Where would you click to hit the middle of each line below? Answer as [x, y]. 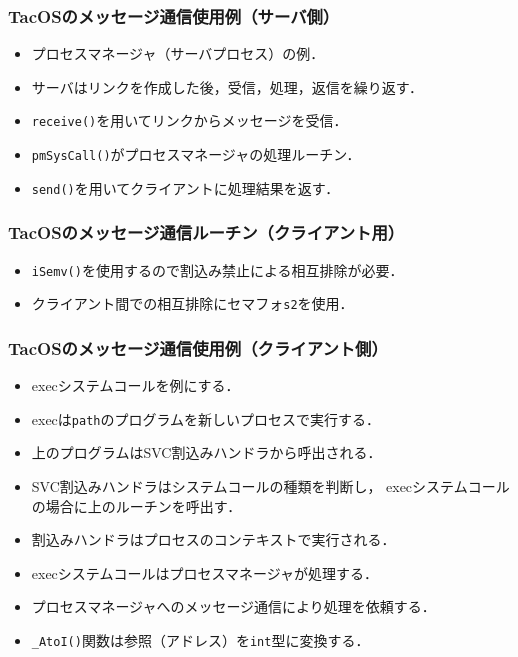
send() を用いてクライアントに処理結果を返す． [185, 187]
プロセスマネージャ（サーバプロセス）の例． [178, 53]
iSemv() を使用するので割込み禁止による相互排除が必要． [217, 269]
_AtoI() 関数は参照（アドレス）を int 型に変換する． [200, 639]
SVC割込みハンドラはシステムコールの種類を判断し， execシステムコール [270, 485]
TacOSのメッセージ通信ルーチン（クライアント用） [206, 232]
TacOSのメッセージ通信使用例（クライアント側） [198, 347]
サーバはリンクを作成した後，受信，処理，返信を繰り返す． [227, 86]
